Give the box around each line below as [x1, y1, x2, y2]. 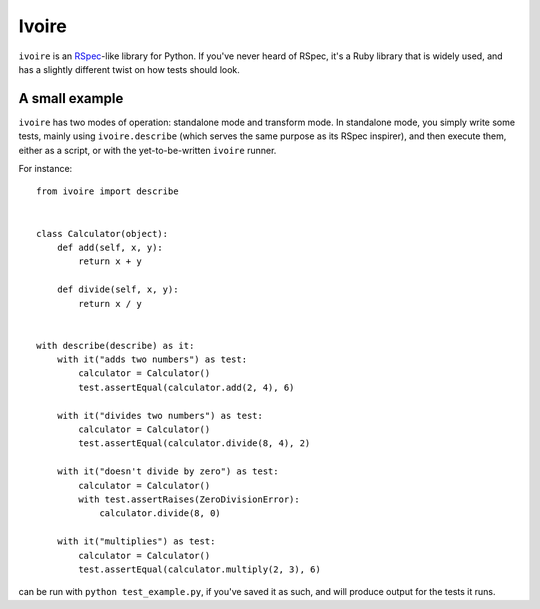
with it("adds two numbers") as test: [56, 354, 248, 365]
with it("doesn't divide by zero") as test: [56, 466, 279, 477]
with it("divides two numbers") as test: [56, 410, 264, 421]
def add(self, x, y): [56, 241, 164, 253]
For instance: [18, 163, 73, 175]
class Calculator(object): [36, 228, 169, 239]
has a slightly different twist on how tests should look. [18, 63, 240, 75]
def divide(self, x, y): [56, 284, 179, 295]
